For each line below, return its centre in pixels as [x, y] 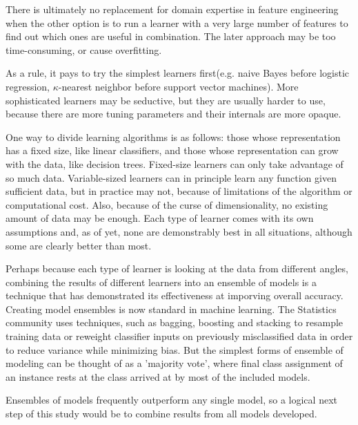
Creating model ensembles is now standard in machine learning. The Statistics [171, 309]
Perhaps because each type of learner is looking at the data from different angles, [177, 268]
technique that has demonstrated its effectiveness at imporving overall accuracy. [175, 295]
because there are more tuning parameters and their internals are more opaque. [173, 114]
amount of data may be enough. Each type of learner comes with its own [160, 218]
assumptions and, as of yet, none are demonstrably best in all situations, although [179, 231]
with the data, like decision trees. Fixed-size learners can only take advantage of [175, 163]
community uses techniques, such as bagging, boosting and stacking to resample [175, 322]
